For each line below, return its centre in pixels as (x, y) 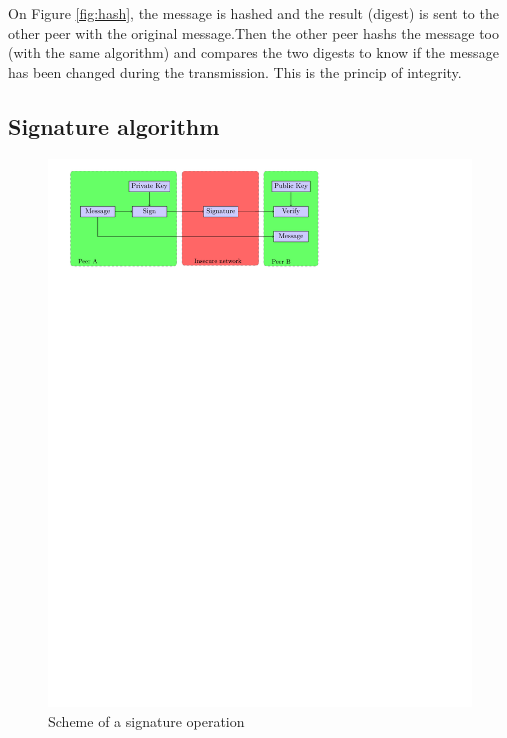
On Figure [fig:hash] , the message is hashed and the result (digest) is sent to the (253, 13)
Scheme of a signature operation (146, 721)
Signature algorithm (114, 125)
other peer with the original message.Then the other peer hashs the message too (253, 32)
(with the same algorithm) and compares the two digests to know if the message (253, 52)
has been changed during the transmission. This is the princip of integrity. (235, 71)
